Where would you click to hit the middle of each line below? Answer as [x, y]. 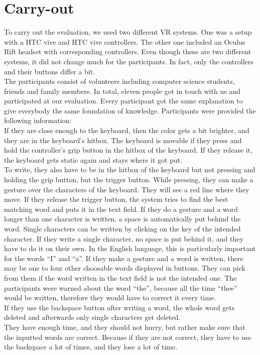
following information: [38, 120]
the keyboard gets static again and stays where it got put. [93, 159]
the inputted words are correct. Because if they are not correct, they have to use [128, 337]
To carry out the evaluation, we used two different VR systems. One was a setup [128, 32]
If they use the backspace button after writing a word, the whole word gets [119, 307]
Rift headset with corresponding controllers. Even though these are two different [128, 51]
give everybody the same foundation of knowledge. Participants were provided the [130, 110]
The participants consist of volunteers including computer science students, [119, 81]
